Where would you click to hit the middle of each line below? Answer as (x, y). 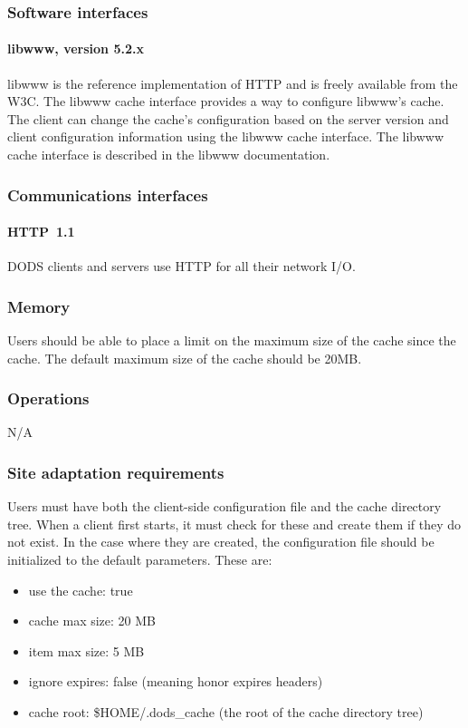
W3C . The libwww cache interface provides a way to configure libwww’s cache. (226, 101)
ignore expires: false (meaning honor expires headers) (176, 681)
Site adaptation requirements (116, 472)
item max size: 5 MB (86, 650)
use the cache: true (81, 590)
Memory (39, 306)
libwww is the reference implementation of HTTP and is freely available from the (233, 83)
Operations (48, 398)
